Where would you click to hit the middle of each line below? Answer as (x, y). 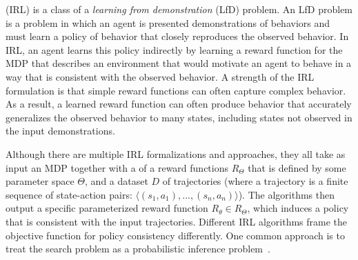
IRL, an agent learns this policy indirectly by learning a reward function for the (174, 49)
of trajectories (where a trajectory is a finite (255, 181)
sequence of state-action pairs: (69, 194)
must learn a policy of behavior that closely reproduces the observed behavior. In (177, 36)
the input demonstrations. (60, 131)
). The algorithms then (286, 194)
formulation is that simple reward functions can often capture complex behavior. (176, 90)
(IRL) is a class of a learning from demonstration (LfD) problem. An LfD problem (179, 9)
